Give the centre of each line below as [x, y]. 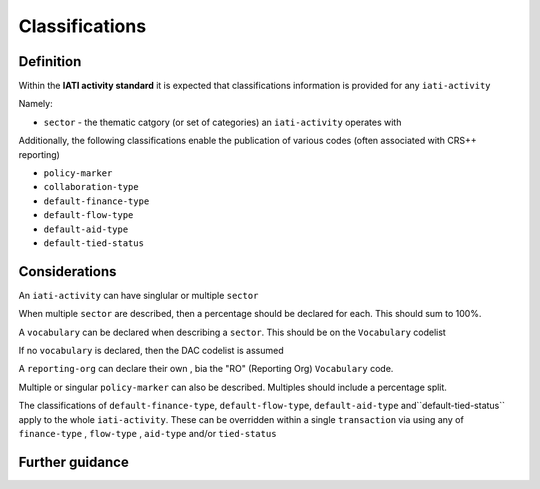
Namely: [36, 104]
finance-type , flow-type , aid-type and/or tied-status [147, 433]
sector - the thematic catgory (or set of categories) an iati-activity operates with [222, 122]
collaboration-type [91, 187]
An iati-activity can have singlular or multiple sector [138, 295]
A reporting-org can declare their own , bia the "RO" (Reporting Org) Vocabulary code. [206, 369]
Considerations [67, 271]
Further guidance [73, 461]
